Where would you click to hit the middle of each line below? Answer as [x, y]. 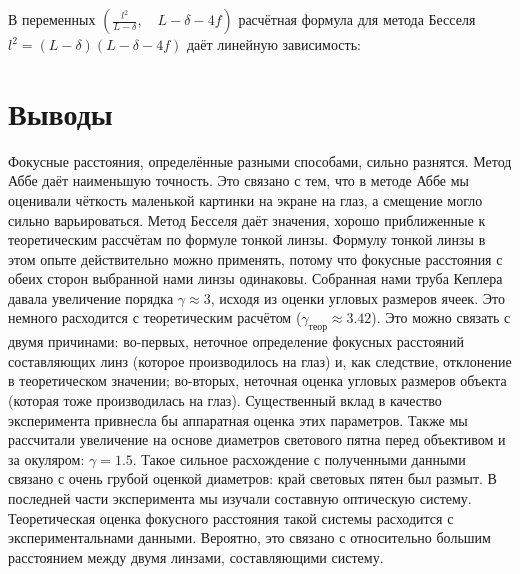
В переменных [52, 19]
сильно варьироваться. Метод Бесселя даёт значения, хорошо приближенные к [247, 219]
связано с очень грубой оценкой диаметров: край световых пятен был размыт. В [252, 478]
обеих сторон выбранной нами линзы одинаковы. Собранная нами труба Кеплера [255, 278]
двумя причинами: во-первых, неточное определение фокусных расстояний [236, 341]
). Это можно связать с [441, 317]
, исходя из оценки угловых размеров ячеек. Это [357, 297]
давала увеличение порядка [91, 297]
